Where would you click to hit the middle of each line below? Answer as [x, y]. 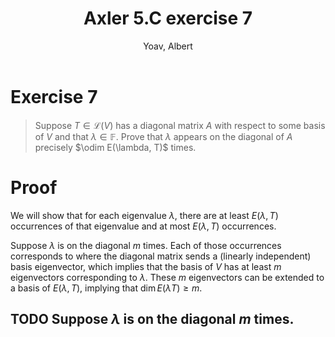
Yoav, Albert [168, 46]
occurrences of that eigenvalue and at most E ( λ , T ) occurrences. [143, 226]
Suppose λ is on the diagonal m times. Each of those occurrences [146, 245]
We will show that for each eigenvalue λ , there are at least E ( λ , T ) [144, 215]
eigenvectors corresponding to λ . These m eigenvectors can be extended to [167, 277]
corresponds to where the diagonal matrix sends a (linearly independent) [161, 256]
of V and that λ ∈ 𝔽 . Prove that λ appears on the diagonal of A [163, 136]
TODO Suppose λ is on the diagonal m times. [152, 319]
